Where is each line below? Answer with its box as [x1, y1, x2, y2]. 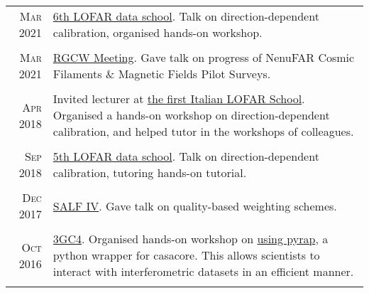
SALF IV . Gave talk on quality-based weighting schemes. [53, 197, 337, 214]
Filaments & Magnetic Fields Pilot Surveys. [53, 65, 271, 82]
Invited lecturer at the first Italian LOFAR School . [53, 90, 305, 107]
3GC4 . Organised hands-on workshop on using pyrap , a [53, 230, 329, 247]
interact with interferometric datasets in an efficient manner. [53, 263, 354, 279]
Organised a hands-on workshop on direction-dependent [53, 107, 330, 123]
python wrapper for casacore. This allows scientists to [53, 247, 320, 263]
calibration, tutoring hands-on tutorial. [53, 164, 247, 181]
